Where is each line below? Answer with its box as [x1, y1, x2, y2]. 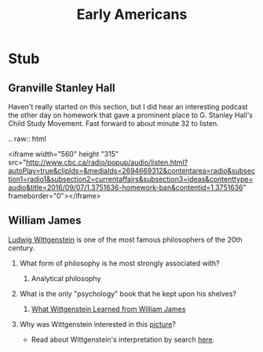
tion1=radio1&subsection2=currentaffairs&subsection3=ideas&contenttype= [8, 175, 254, 183]
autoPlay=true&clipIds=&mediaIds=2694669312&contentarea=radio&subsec [8, 166, 256, 175]
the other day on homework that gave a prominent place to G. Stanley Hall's [8, 110, 254, 120]
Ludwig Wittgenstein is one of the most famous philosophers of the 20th [8, 235, 243, 244]
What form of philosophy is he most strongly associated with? [19, 258, 220, 268]
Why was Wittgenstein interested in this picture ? [19, 319, 177, 328]
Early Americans [76, 6, 188, 24]
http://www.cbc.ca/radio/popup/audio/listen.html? [26, 157, 188, 167]
